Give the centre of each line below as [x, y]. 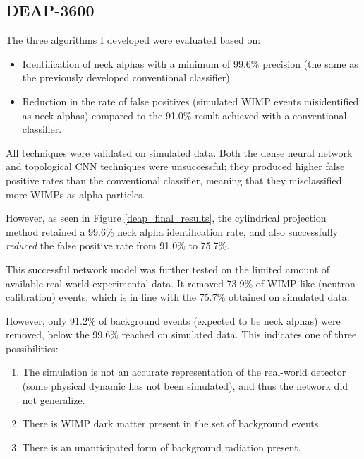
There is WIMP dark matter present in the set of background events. [172, 423]
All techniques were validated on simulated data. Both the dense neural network [179, 152]
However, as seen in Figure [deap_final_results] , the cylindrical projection [166, 218]
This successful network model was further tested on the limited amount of [168, 269]
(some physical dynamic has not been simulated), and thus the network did [185, 386]
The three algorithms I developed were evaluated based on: [133, 40]
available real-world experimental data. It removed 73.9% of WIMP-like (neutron [181, 283]
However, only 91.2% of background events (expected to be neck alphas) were [173, 320]
